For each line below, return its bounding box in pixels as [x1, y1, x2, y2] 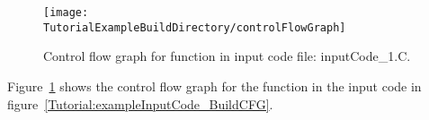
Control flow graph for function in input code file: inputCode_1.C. [43, 47, 411, 65]
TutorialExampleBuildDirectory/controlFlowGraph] [43, 21, 346, 34]
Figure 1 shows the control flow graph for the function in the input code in [7, 76, 422, 95]
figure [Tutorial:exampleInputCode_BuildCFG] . [7, 94, 273, 113]
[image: [43, 6, 89, 19]
